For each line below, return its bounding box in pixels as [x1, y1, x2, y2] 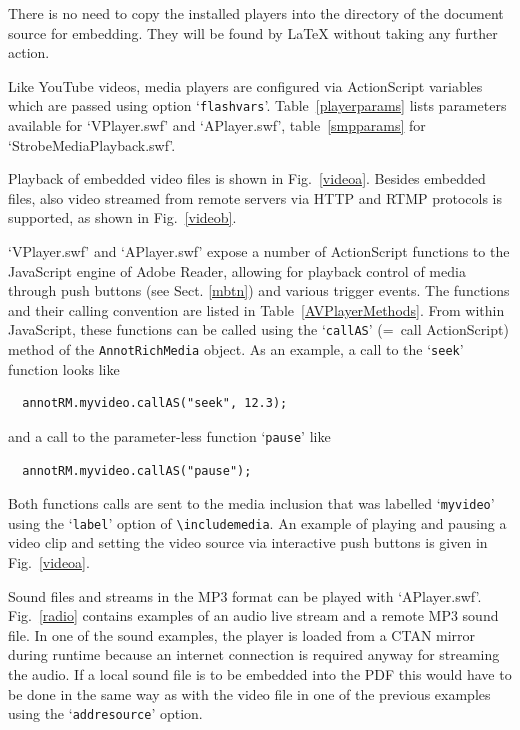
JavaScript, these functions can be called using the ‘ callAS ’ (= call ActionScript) [8, 319, 509, 340]
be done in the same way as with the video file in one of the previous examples [8, 683, 491, 704]
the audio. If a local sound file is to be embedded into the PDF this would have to [8, 664, 512, 684]
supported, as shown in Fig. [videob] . [8, 207, 237, 228]
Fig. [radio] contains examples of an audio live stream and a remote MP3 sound [8, 605, 499, 626]
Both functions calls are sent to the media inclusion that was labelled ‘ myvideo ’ [8, 493, 495, 514]
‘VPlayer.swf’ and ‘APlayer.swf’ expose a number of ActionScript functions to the [8, 241, 510, 261]
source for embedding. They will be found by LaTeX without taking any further [8, 22, 498, 43]
